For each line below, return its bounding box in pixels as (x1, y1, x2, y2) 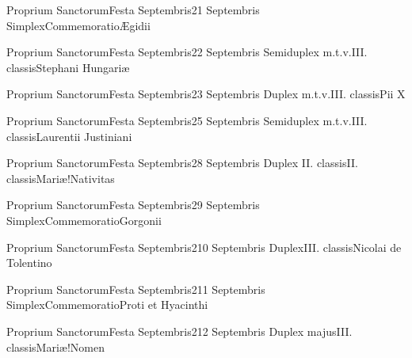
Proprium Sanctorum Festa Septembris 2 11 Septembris (6, 280, 265, 297)
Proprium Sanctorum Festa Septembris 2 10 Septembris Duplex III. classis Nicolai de (6, 238, 402, 255)
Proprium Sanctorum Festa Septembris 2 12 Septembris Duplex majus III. (6, 322, 353, 339)
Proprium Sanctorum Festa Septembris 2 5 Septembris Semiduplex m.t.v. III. (6, 112, 368, 128)
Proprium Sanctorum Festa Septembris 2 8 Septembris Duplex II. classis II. (6, 154, 358, 171)
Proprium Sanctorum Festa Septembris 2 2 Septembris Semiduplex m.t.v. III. (6, 44, 368, 60)
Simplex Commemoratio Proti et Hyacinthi (6, 296, 208, 313)
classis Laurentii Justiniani (6, 128, 132, 144)
